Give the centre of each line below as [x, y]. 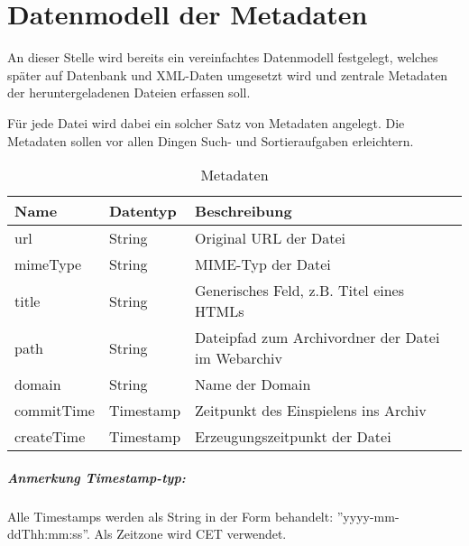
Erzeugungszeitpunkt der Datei [293, 437]
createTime [50, 437]
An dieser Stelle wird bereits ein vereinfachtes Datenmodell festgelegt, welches [223, 57]
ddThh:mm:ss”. [49, 534]
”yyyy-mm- [368, 516]
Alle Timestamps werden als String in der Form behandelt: [170, 516]
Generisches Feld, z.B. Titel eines [299, 291]
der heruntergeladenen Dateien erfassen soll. [129, 93]
